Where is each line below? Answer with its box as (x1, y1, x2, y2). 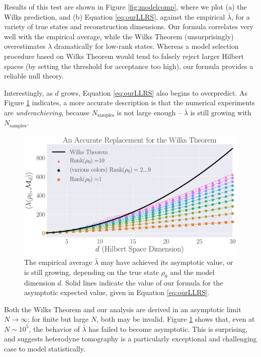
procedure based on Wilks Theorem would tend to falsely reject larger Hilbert (4, 50, 244, 61)
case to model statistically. (4, 343, 85, 354)
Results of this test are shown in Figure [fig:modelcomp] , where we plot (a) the (4, 2, 247, 12)
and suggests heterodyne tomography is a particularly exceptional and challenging (4, 333, 257, 344)
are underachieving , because (4, 107, 90, 117)
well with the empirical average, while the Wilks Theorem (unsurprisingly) (4, 31, 234, 41)
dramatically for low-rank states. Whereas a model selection (54, 41, 239, 51)
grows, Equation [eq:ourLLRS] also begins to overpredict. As (61, 87, 247, 98)
